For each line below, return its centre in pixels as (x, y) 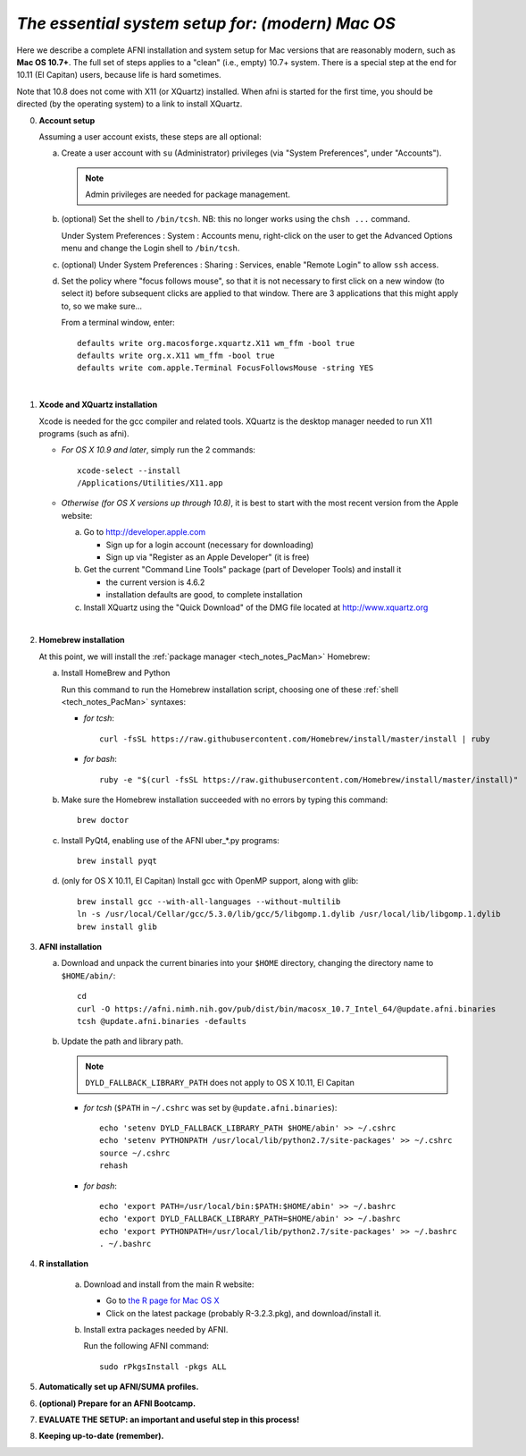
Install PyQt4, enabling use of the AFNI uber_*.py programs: (171, 840)
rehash (114, 1166)
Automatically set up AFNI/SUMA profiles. (119, 1387)
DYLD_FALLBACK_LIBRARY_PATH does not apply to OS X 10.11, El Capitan (220, 1083)
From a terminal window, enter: (118, 323)
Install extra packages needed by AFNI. (156, 1330)
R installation (64, 1264)
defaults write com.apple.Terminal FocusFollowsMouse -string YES (225, 368)
